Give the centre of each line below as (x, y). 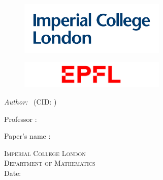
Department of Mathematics (50, 163)
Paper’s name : (27, 136)
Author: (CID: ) (30, 102)
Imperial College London (45, 153)
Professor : (21, 119)
